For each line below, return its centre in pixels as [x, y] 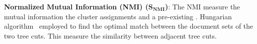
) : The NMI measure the [203, 6]
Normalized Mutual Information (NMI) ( [76, 6]
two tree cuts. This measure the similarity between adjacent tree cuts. [110, 35]
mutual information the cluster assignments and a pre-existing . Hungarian [118, 16]
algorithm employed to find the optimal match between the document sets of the [129, 26]
